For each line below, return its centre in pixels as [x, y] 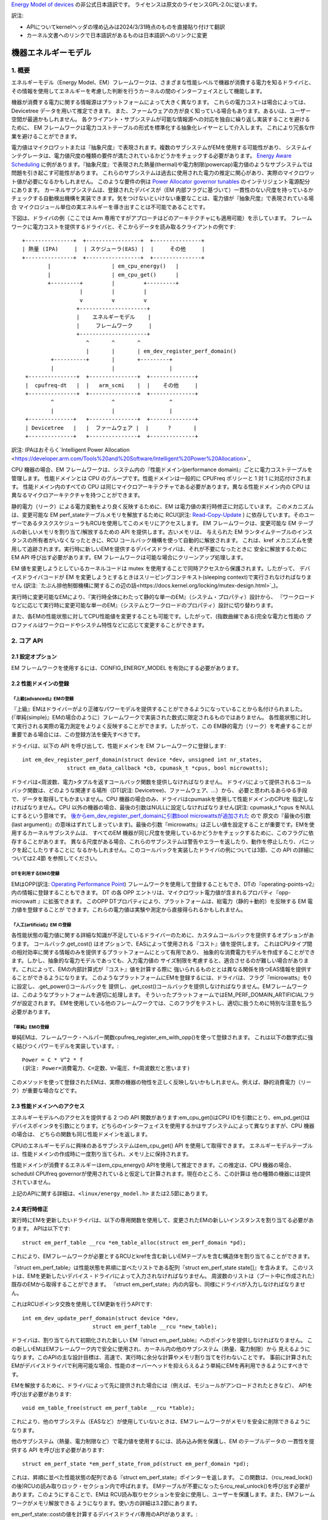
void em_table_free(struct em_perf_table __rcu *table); [109, 1408]
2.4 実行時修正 [30, 1209]
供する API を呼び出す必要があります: [58, 1449]
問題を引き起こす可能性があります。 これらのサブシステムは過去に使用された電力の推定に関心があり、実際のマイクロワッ [163, 173]
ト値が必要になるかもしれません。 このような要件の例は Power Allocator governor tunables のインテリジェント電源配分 [161, 181]
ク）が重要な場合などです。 [46, 1091]
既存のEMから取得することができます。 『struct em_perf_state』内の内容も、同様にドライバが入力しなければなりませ [158, 1284]
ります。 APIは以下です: [41, 1229]
